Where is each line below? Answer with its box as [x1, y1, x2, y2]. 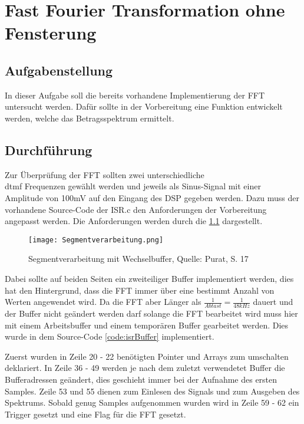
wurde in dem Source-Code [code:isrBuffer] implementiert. [5, 330, 214, 343]
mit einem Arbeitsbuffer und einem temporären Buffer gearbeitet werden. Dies [5, 318, 289, 331]
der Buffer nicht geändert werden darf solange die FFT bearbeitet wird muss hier [5, 307, 298, 319]
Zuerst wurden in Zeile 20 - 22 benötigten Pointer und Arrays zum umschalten [5, 350, 289, 362]
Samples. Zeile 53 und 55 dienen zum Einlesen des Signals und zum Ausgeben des [5, 384, 300, 397]
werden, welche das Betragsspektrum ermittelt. [5, 111, 174, 124]
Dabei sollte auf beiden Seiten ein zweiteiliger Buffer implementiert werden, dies [5, 272, 294, 284]
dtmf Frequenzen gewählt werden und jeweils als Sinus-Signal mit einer [5, 180, 261, 192]
